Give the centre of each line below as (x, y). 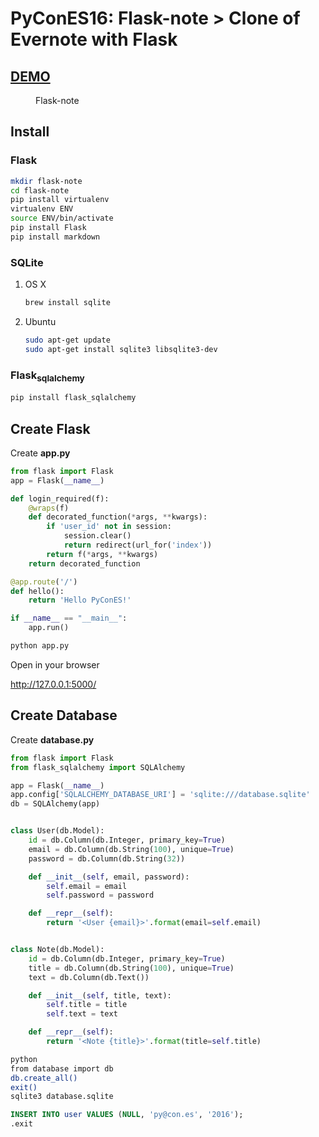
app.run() (49, 628)
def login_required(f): (60, 498)
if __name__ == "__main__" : (69, 618)
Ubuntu (40, 321)
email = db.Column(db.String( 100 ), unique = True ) (131, 849)
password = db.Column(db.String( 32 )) (107, 858)
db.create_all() (44, 1078)
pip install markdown (55, 237)
